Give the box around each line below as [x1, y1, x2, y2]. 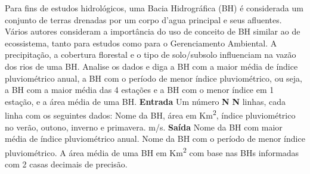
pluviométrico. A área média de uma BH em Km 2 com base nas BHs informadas [5, 144, 299, 159]
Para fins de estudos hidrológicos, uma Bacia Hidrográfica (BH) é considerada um [5, 2, 303, 14]
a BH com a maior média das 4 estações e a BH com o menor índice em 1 [5, 83, 274, 96]
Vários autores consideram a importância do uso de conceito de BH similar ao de [5, 25, 300, 38]
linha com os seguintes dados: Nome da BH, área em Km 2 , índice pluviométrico [5, 107, 296, 121]
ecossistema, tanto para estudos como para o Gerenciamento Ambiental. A [5, 36, 277, 49]
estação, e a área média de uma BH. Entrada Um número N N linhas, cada [5, 95, 286, 107]
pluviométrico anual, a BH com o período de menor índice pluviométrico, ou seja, [5, 72, 302, 84]
